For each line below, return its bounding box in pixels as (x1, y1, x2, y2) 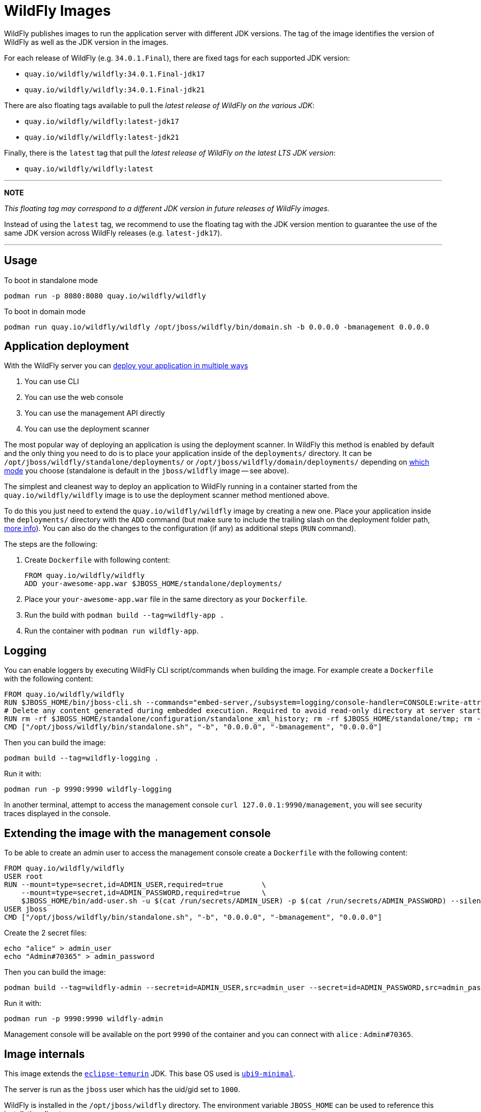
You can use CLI (24, 377, 79, 386)
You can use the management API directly (24, 409, 165, 418)
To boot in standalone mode (4, 275, 98, 285)
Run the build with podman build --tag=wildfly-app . (24, 611, 224, 620)
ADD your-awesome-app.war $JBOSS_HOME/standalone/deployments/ (24, 579, 282, 588)
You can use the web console (24, 393, 123, 402)
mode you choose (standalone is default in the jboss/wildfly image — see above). (4, 466, 289, 475)
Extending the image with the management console (4, 826, 271, 840)
